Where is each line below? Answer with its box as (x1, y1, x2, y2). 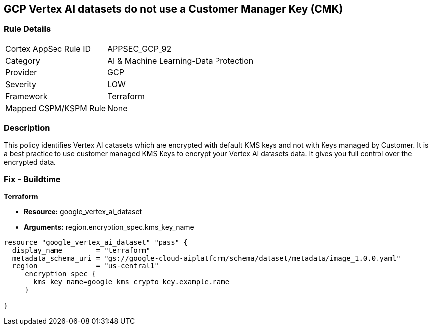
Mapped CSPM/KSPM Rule (5, 103, 106, 113)
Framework (5, 91, 48, 101)
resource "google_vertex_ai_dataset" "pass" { (4, 238, 188, 247)
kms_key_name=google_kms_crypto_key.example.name (33, 278, 230, 286)
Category (5, 55, 40, 66)
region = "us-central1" (12, 262, 159, 270)
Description (4, 123, 50, 133)
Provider (5, 67, 37, 77)
